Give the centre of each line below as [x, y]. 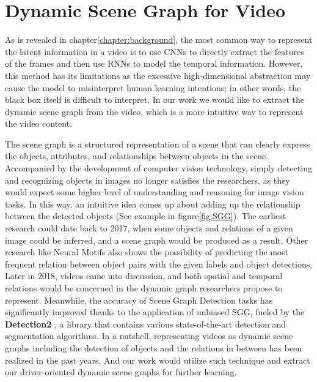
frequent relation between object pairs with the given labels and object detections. [159, 264]
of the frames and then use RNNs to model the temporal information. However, [154, 63]
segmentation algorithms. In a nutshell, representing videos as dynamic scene [149, 336]
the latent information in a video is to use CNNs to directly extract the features [155, 51]
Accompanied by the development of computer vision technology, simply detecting [159, 168]
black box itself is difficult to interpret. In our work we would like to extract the [155, 99]
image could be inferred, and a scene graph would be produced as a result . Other [157, 240]
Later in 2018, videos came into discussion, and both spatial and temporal [144, 276]
